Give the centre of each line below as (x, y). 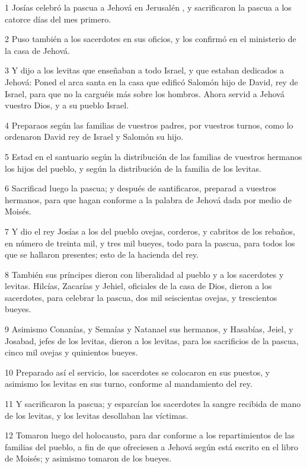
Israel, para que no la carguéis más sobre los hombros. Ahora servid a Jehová (145, 93)
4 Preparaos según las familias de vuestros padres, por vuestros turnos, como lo (149, 125)
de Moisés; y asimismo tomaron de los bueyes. (88, 458)
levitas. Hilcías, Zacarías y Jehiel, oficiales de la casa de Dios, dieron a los (138, 286)
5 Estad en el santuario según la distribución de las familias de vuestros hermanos (153, 156)
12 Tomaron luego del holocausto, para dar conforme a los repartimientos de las (150, 435)
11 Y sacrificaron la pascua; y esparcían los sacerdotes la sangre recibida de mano (153, 404)
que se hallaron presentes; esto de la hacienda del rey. (102, 254)
